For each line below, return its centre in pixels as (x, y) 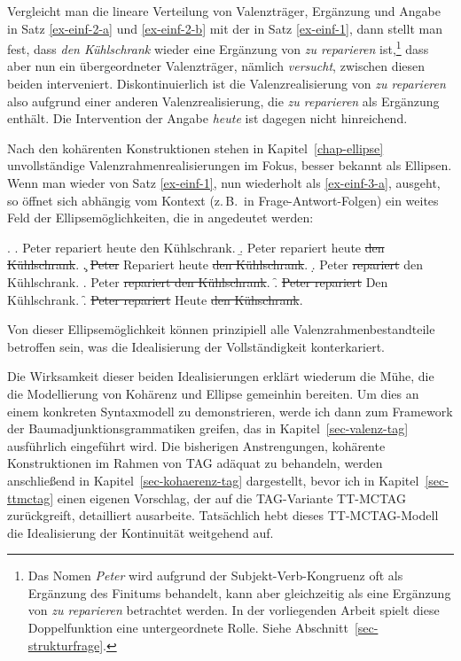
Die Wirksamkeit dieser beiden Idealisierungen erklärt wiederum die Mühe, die (221, 376)
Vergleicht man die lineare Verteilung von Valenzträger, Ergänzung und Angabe (224, 11)
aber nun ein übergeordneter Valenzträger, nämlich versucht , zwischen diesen (216, 66)
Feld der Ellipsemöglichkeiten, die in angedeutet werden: (160, 218)
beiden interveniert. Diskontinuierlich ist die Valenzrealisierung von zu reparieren (227, 84)
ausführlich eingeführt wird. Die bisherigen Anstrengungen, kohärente (196, 445)
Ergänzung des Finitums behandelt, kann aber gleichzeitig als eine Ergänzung (239, 592)
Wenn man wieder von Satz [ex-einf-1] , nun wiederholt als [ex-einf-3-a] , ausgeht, (224, 183)
